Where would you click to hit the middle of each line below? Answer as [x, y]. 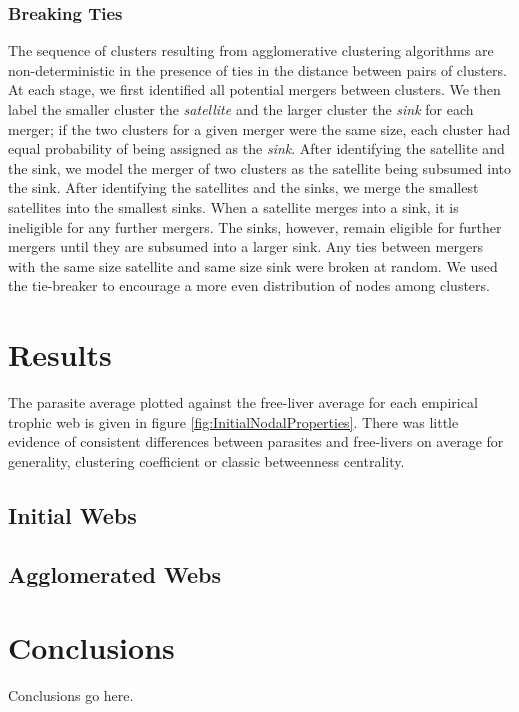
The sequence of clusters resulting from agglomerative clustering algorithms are [251, 50]
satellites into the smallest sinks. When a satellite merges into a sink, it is [233, 206]
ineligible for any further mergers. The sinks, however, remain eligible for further [255, 226]
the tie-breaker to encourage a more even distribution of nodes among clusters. [249, 285]
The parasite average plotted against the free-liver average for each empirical [243, 402]
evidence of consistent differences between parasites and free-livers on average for [256, 441]
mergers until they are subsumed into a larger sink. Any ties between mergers [246, 246]
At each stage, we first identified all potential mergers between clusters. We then [254, 89]
